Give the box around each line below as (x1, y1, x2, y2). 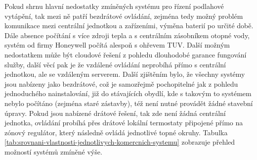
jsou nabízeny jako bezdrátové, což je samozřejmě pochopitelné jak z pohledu (4, 78, 238, 89)
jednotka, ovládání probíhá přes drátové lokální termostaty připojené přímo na (4, 117, 243, 128)
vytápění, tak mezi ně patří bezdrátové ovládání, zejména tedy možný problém (4, 10, 243, 21)
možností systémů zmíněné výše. (4, 146, 102, 157)
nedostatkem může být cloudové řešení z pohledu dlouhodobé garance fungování (4, 49, 247, 59)
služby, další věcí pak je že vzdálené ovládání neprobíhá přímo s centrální (4, 59, 226, 69)
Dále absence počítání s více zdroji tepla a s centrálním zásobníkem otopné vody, (4, 30, 250, 40)
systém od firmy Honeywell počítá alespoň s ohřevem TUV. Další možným (4, 40, 230, 50)
